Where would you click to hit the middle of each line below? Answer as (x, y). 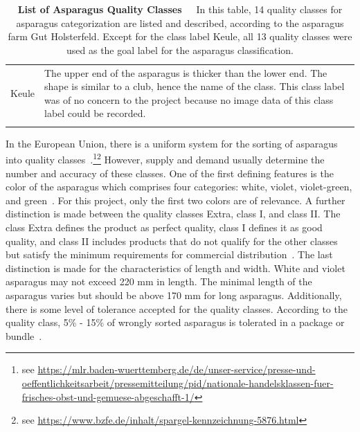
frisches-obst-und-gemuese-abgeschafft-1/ (108, 396)
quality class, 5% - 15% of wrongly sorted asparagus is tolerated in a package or (175, 322)
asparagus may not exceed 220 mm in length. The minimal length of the (159, 281)
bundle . (24, 335)
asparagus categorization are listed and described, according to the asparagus (180, 22)
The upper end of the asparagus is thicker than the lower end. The (186, 72)
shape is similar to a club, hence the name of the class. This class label (195, 86)
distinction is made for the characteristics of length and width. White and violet (175, 268)
